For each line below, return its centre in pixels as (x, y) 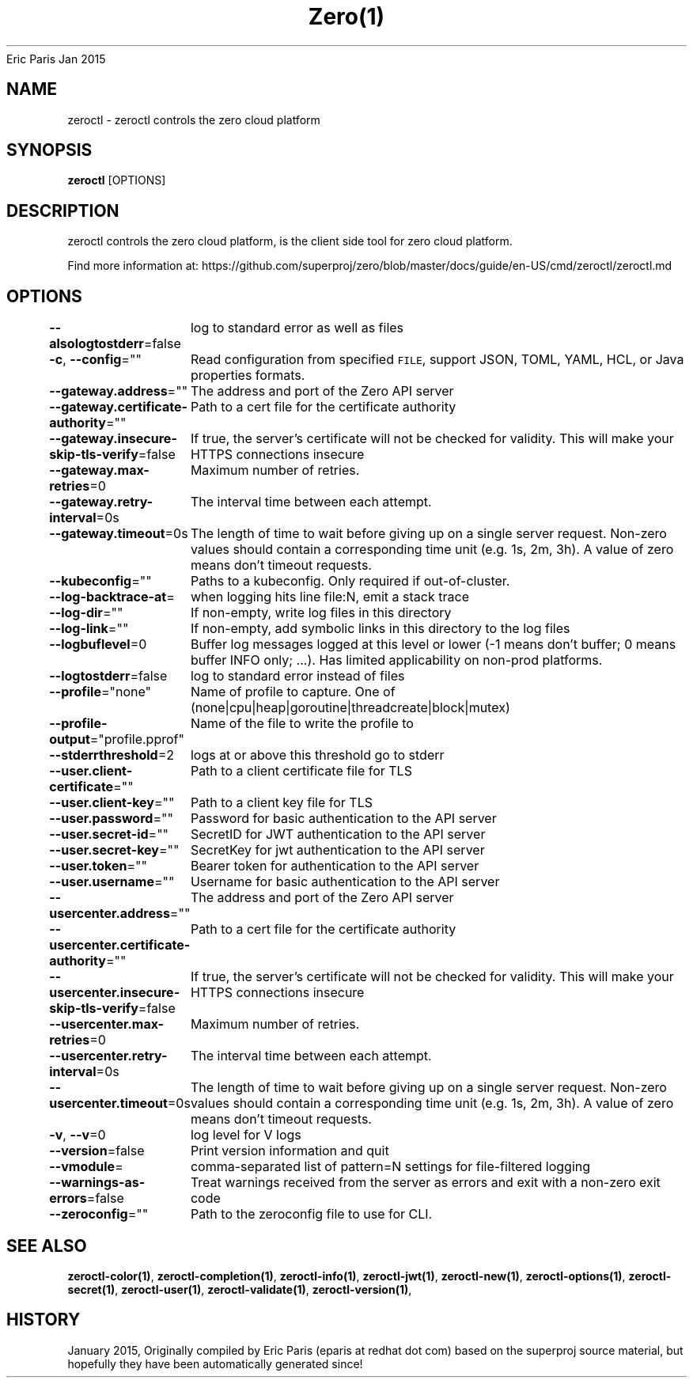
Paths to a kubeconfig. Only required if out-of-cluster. (350, 581)
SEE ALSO (47, 1246)
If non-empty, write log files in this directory (321, 613)
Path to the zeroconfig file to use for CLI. (311, 1214)
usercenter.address (110, 914)
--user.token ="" (98, 866)
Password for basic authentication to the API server (343, 819)
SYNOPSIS (49, 150)
